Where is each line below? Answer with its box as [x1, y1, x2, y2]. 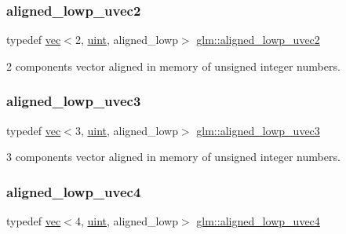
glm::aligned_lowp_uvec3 [196, 122, 320, 138]
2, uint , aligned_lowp [75, 31, 178, 48]
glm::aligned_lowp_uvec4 [196, 213, 320, 229]
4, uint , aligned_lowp [75, 213, 178, 229]
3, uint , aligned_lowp [75, 122, 178, 138]
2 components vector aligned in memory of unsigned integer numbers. [6, 57, 341, 74]
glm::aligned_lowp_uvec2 [196, 31, 320, 48]
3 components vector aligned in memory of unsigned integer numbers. [6, 148, 341, 165]
